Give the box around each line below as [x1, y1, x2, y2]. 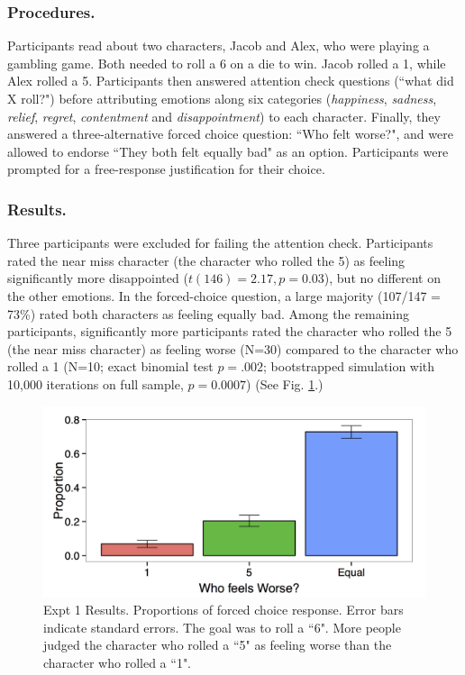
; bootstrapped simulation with [263, 357, 435, 376]
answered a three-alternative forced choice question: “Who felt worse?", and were [7, 124, 453, 143]
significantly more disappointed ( [7, 269, 188, 287]
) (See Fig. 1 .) [246, 374, 324, 393]
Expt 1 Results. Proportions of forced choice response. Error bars [43, 600, 404, 619]
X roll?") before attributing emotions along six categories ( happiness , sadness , [7, 89, 437, 107]
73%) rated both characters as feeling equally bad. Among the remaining [7, 304, 409, 323]
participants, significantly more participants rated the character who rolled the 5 [7, 322, 452, 341]
